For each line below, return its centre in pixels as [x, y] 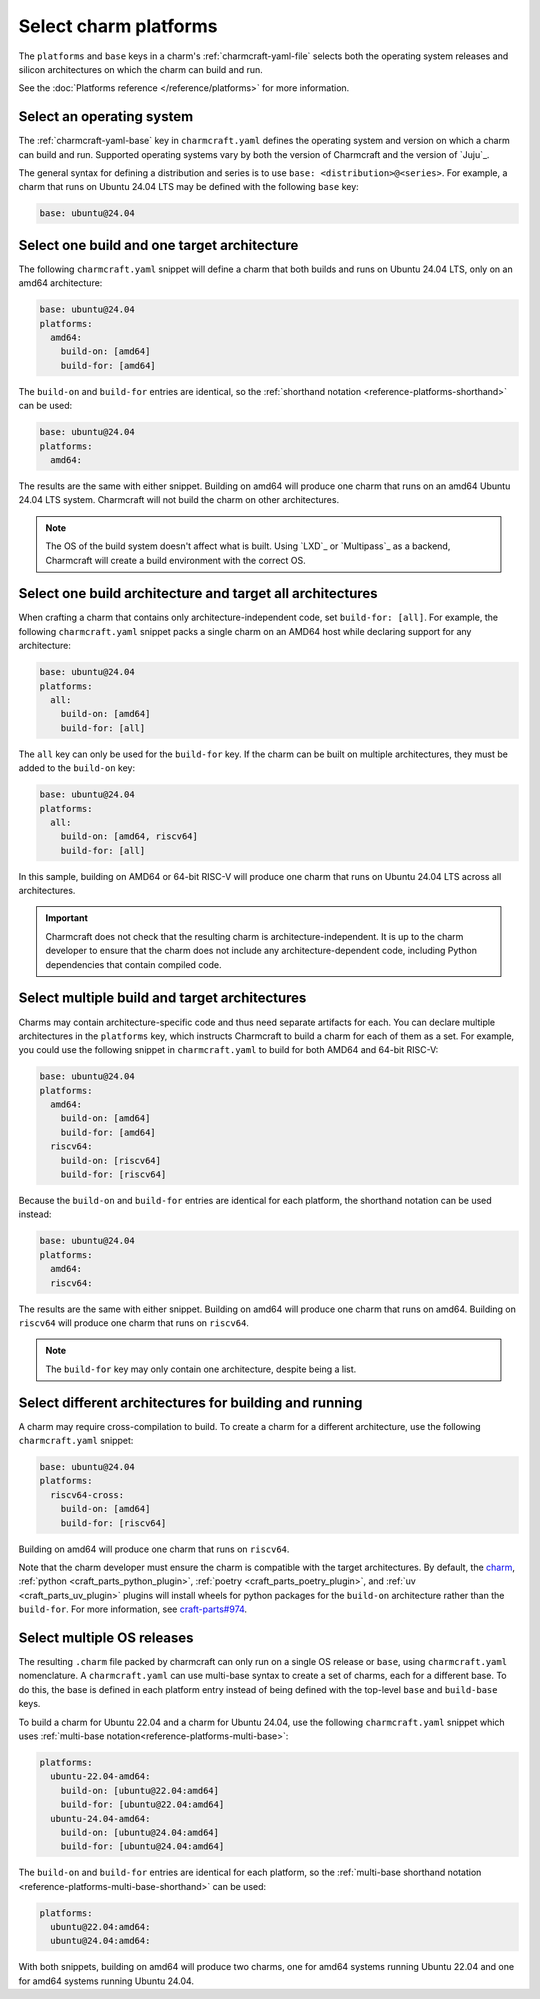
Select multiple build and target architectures [162, 998]
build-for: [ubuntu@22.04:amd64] [142, 1804]
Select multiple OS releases [106, 1637]
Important [67, 918]
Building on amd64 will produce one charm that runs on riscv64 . [154, 1549]
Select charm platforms [118, 26]
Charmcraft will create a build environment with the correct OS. [176, 560]
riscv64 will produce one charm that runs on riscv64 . [134, 1322]
